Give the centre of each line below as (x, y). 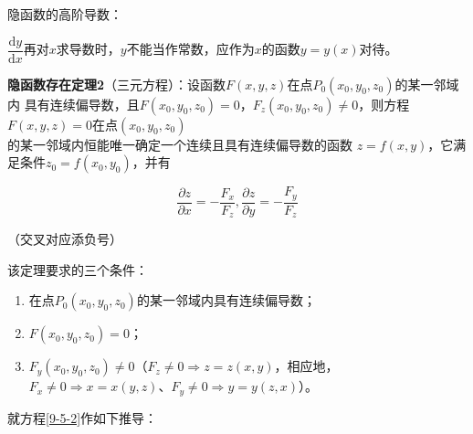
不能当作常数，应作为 (190, 49)
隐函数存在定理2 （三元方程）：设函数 (117, 84)
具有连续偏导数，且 (82, 104)
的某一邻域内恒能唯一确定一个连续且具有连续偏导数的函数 (180, 144)
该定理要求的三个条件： (78, 269)
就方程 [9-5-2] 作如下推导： (83, 417)
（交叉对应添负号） (65, 239)
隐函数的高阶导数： (65, 14)
